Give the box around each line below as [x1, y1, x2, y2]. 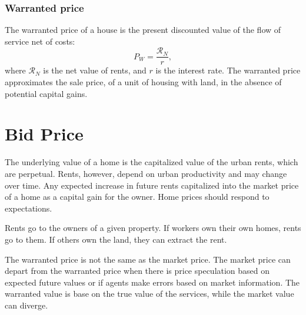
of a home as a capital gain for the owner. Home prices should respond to [5, 190, 270, 203]
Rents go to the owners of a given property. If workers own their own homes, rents [5, 222, 301, 234]
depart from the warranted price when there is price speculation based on [5, 264, 270, 277]
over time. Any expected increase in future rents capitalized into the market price [5, 179, 299, 191]
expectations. [5, 202, 52, 214]
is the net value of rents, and [43, 64, 147, 76]
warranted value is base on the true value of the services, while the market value [5, 287, 294, 300]
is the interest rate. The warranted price [155, 64, 301, 76]
